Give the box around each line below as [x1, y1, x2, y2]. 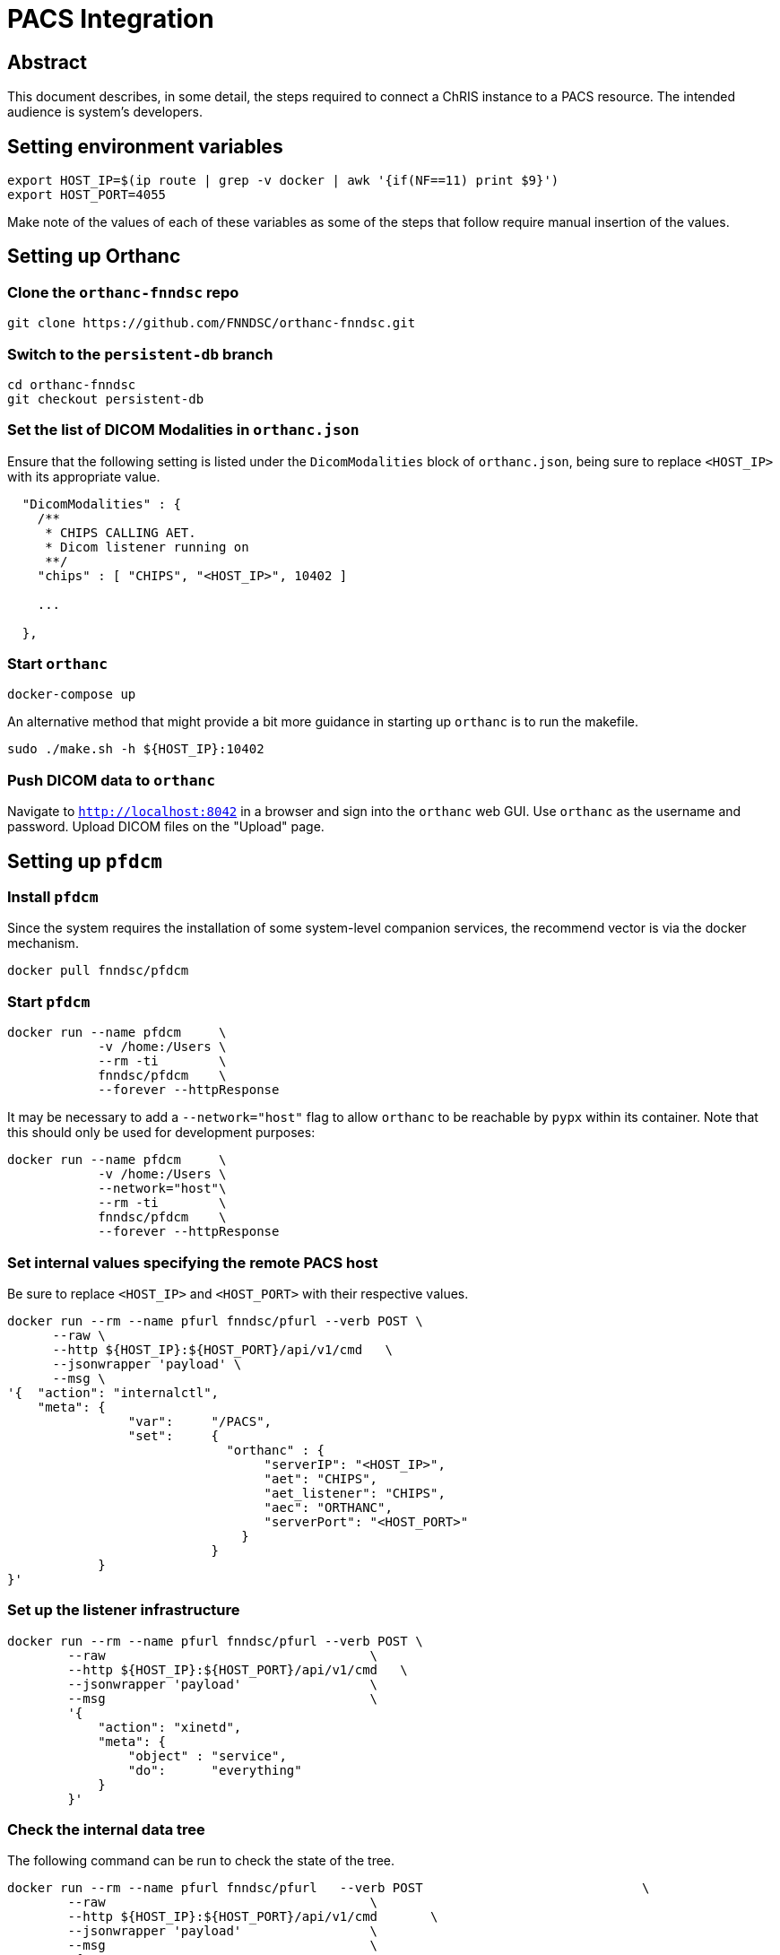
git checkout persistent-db [7, 391, 204, 406]
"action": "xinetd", [98, 1719, 242, 1734]
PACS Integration [7, 4, 214, 34]
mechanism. [7, 935, 79, 951]
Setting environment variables [7, 135, 283, 158]
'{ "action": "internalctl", [7, 1385, 220, 1400]
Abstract [7, 50, 87, 74]
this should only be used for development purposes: [7, 1125, 316, 1141]
